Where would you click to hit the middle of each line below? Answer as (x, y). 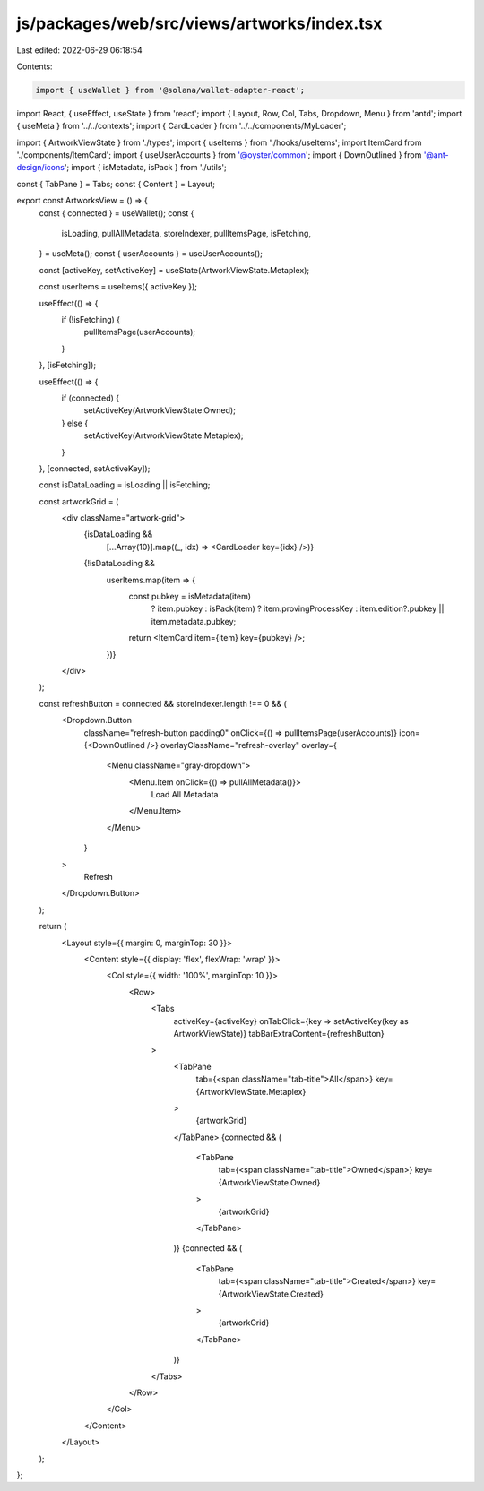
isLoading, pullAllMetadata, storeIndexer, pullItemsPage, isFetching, (186, 234)
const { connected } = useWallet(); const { (117, 213)
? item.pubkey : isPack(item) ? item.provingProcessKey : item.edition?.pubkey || (298, 608)
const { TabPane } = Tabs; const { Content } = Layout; (116, 184)
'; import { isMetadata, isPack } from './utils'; (146, 168)
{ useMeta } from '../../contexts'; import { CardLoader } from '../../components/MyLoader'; (181, 126)
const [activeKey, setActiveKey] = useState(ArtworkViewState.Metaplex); (174, 270)
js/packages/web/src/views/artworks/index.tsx (199, 23)
